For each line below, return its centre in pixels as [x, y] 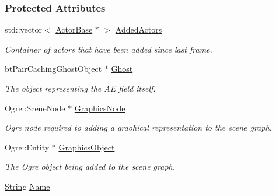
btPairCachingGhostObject [53, 69]
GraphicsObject [87, 147]
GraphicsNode [100, 108]
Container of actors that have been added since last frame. [109, 49]
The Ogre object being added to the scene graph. [90, 167]
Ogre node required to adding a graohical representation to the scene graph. [138, 127]
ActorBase [74, 29]
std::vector [23, 29]
